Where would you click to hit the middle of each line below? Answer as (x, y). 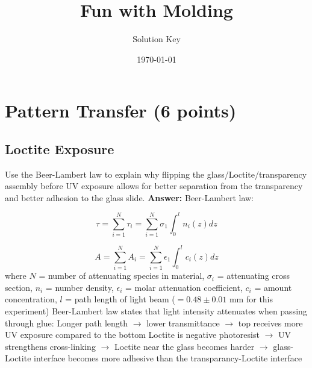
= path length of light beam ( (120, 299)
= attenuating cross (254, 276)
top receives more (270, 323)
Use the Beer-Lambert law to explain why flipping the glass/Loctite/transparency (156, 174)
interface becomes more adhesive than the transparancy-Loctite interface (168, 358)
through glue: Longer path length (67, 323)
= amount (273, 287)
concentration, (31, 299)
